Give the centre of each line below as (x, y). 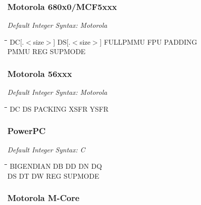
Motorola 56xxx (40, 73)
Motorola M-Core (44, 198)
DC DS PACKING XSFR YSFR (59, 108)
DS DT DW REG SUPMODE (53, 175)
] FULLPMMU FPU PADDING (149, 41)
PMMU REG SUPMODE (47, 51)
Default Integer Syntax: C (46, 149)
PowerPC (27, 131)
